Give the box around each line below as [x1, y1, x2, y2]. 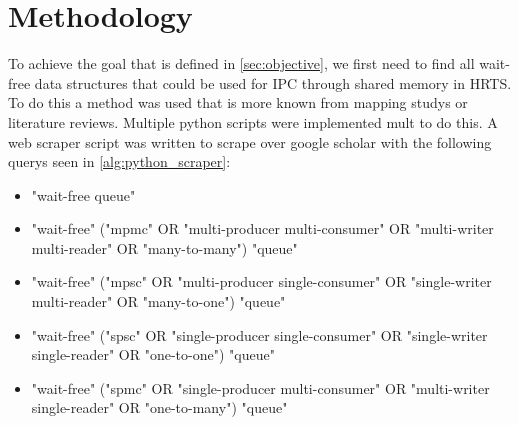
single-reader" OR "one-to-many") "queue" [31, 397, 288, 418]
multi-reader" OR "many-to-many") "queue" [31, 237, 298, 258]
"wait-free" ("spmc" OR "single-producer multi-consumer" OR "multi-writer [31, 377, 490, 398]
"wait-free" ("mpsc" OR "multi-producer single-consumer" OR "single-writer [31, 271, 492, 292]
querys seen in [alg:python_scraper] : [8, 151, 231, 172]
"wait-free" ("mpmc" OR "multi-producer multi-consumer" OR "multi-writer [31, 218, 494, 239]
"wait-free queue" [31, 184, 136, 205]
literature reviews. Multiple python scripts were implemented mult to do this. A [8, 111, 498, 132]
